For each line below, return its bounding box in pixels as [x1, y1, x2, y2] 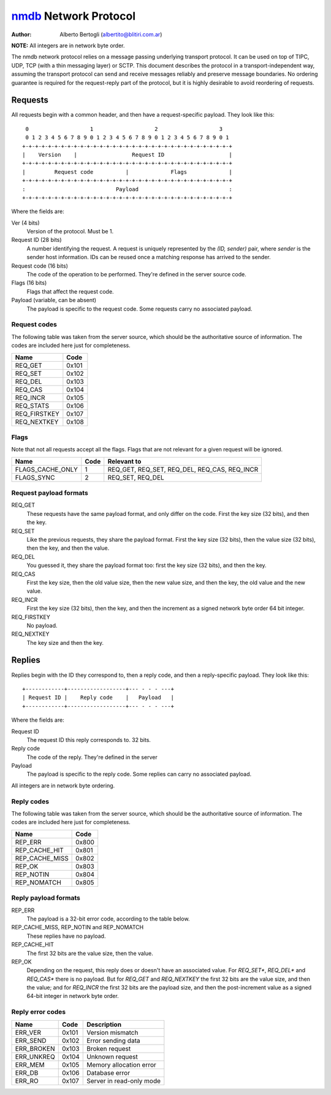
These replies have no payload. [26, 932, 106, 940]
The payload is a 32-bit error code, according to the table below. [26, 915, 190, 922]
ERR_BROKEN [15, 1044, 55, 1053]
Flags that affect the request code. [26, 287, 114, 295]
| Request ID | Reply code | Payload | [22, 694, 175, 701]
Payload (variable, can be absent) [11, 297, 97, 304]
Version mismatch [86, 1028, 139, 1037]
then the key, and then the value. [26, 544, 110, 552]
